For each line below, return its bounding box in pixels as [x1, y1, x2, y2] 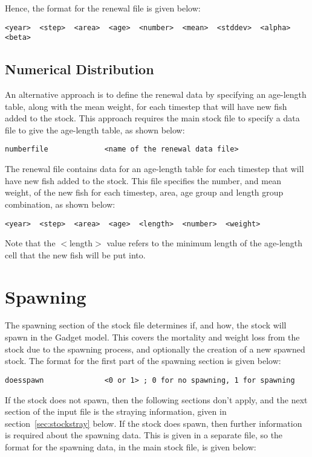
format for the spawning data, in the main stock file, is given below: [5, 440, 256, 453]
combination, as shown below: [5, 197, 115, 210]
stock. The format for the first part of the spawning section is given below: [5, 354, 281, 367]
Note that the [5, 237, 56, 249]
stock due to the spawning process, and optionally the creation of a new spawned [5, 342, 305, 355]
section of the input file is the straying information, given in [5, 405, 227, 418]
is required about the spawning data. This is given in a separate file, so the [5, 429, 283, 441]
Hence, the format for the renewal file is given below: [5, 2, 201, 14]
